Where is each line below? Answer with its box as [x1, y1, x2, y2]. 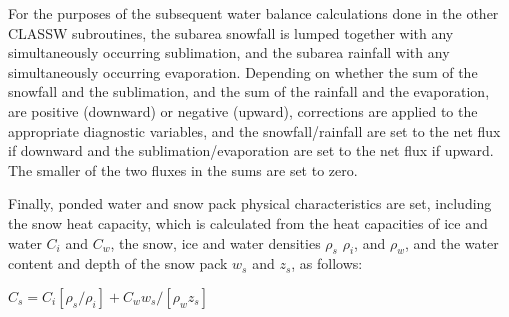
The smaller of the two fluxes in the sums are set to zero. [8, 159, 358, 180]
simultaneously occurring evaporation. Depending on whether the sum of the [8, 61, 478, 82]
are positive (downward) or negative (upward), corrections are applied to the [8, 100, 478, 121]
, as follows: [291, 253, 363, 274]
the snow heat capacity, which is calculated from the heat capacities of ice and [8, 212, 488, 233]
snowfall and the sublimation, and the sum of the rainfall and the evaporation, [8, 81, 490, 102]
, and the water [404, 232, 499, 253]
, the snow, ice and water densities [110, 232, 321, 253]
